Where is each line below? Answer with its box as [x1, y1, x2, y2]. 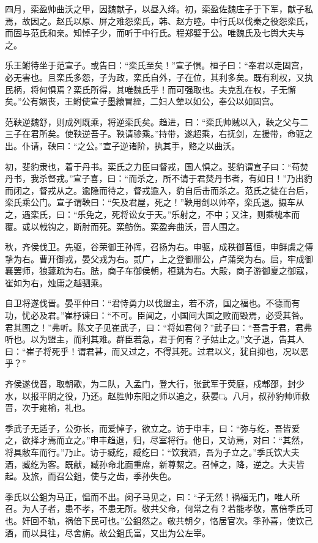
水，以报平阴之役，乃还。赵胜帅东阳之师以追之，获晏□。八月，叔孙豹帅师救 [5, 389, 310, 402]
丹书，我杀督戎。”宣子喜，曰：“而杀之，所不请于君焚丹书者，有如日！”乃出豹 [5, 172, 312, 185]
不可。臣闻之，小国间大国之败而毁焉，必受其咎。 [111, 309, 309, 322]
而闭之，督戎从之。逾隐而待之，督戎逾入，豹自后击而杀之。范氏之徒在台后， [5, 183, 313, 196]
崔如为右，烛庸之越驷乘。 [5, 276, 108, 289]
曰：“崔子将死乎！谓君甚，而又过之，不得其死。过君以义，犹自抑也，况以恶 [5, 344, 309, 357]
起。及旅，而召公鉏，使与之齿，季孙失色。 [5, 470, 176, 482]
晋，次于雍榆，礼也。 [5, 401, 91, 414]
